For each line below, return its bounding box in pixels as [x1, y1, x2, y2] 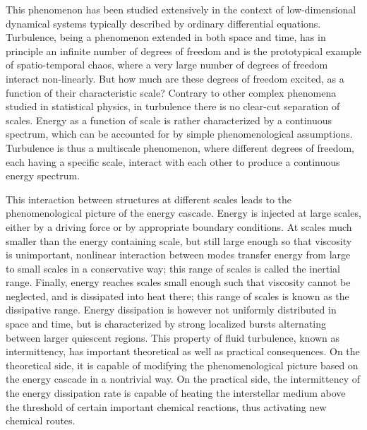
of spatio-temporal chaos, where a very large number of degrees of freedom [6, 57, 328, 72]
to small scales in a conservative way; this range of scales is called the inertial [6, 261, 340, 275]
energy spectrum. [6, 168, 80, 183]
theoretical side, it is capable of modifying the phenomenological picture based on [6, 357, 359, 372]
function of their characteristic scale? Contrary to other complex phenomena [6, 85, 337, 100]
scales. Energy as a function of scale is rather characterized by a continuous [6, 112, 332, 127]
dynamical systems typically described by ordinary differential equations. [6, 16, 321, 30]
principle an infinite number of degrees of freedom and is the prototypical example [6, 43, 361, 58]
